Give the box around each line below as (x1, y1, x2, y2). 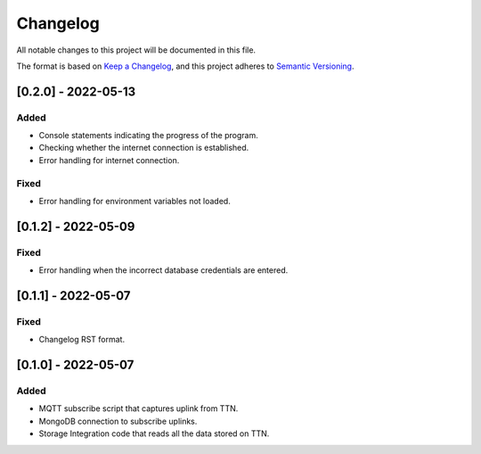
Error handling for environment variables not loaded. (38, 196, 231, 207)
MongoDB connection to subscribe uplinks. (38, 416, 198, 426)
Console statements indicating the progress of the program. (38, 130, 258, 141)
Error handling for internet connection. (38, 154, 180, 165)
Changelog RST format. (38, 334, 125, 345)
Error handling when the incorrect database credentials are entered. (38, 265, 289, 276)
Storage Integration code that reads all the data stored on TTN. (38, 428, 270, 439)
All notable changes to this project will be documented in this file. (16, 45, 257, 55)
